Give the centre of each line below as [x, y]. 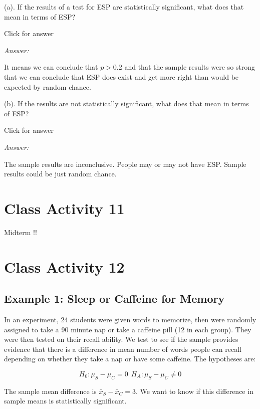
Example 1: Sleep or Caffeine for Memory [114, 298]
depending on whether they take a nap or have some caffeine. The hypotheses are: [130, 359]
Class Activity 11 [64, 208]
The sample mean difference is [50, 391]
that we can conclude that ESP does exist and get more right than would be [121, 76]
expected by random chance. [48, 86]
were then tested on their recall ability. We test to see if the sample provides [121, 339]
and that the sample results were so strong [190, 67]
